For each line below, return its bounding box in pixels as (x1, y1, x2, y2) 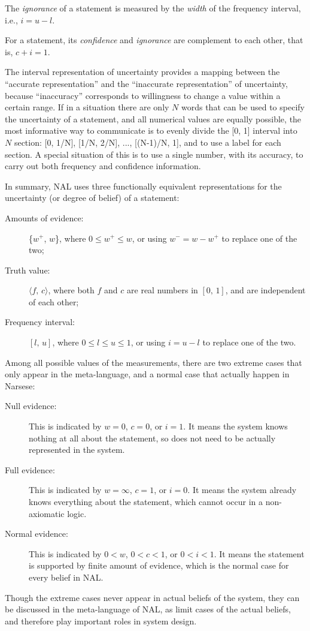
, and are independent (225, 284, 306, 296)
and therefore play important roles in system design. (5, 614, 197, 627)
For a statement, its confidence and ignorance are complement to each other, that (5, 34, 303, 46)
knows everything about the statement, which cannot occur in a (29, 495, 263, 507)
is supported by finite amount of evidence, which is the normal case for (29, 559, 289, 572)
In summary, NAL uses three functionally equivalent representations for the (5, 179, 282, 192)
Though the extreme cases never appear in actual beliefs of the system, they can (5, 591, 300, 603)
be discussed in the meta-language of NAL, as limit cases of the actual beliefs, (5, 603, 291, 615)
